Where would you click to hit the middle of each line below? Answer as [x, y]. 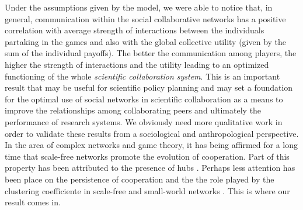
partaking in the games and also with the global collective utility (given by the [146, 41]
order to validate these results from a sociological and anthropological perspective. [152, 133]
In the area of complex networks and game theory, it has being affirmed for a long [151, 145]
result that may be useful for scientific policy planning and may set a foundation [149, 87]
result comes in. [33, 202]
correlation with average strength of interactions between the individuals [135, 30]
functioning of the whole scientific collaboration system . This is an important [142, 76]
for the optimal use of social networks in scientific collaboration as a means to [144, 99]
